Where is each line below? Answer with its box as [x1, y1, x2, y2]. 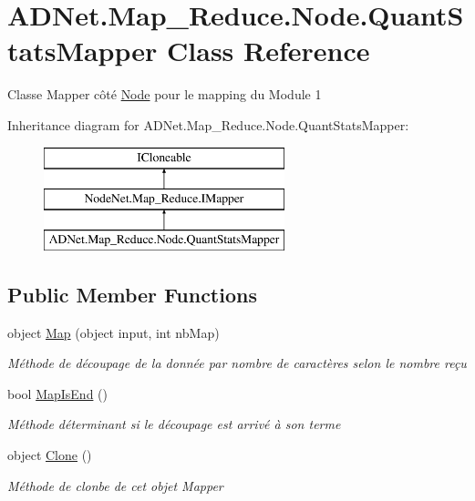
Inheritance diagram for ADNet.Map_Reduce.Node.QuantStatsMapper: [7, 115, 409, 134]
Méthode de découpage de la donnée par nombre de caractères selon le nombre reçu [7, 353, 467, 373]
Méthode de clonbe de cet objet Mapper [7, 475, 223, 495]
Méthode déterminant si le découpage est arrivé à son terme [7, 414, 341, 434]
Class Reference [167, 32, 370, 69]
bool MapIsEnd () [7, 383, 108, 403]
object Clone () [7, 445, 92, 465]
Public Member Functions [7, 280, 257, 308]
